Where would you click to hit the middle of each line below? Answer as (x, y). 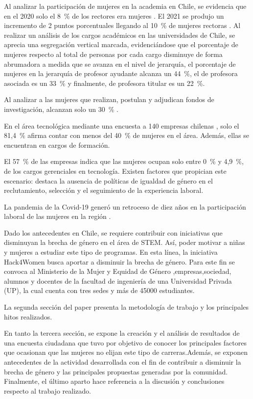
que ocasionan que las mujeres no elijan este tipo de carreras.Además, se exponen (126, 352)
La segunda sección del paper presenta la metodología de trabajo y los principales (126, 307)
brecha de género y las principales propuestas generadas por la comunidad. (116, 371)
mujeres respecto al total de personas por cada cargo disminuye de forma (113, 54)
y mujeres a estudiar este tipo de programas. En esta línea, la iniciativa (111, 252)
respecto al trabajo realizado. (47, 390)
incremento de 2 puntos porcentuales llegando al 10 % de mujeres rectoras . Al (122, 25)
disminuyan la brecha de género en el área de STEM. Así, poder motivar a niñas (125, 242)
